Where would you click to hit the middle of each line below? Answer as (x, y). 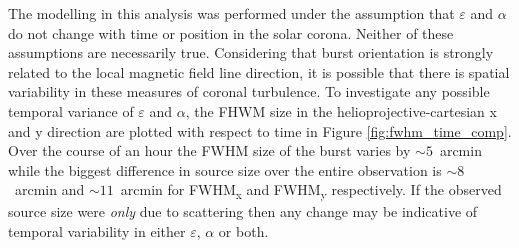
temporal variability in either (97, 231)
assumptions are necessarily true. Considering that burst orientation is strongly (251, 52)
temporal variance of (71, 110)
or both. (243, 231)
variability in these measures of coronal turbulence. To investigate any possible (249, 91)
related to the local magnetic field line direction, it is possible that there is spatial (259, 71)
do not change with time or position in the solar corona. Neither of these (231, 32)
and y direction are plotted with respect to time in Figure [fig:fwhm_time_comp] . (260, 130)
